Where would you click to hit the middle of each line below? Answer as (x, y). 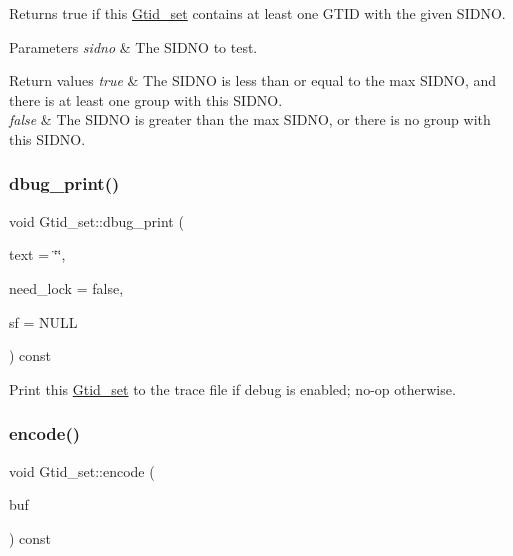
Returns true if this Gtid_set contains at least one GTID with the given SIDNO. (257, 13)
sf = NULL (43, 321)
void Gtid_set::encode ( (82, 470)
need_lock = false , (66, 287)
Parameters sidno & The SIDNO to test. (133, 46)
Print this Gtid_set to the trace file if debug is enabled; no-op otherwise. (232, 388)
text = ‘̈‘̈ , (37, 254)
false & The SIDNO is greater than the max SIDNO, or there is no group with (250, 119)
